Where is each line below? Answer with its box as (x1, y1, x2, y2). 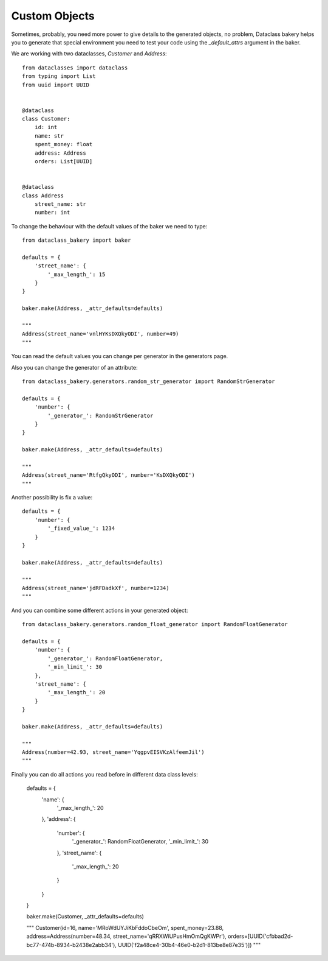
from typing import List (22, 73, 96, 80)
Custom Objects (11, 9, 95, 23)
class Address (22, 192, 64, 199)
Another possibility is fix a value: (11, 494, 93, 501)
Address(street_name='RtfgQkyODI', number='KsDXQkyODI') (22, 472, 196, 479)
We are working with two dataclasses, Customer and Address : (11, 50, 167, 57)
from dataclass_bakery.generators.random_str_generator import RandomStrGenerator (22, 378, 275, 385)
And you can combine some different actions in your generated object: (11, 607, 188, 614)
